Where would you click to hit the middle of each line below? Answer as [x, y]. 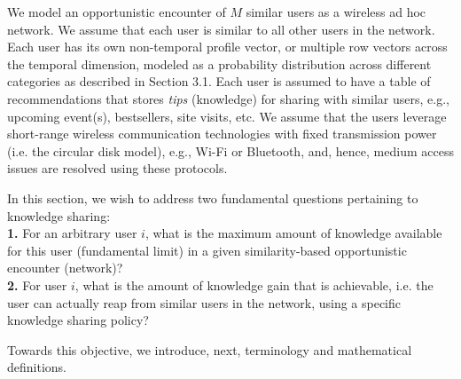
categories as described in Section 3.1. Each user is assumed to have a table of [219, 81]
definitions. [37, 367]
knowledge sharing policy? [78, 320]
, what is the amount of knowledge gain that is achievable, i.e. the [254, 284]
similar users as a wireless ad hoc [336, 12]
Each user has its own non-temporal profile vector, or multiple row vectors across [227, 47]
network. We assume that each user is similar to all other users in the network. [221, 29]
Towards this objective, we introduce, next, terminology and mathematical [210, 349]
